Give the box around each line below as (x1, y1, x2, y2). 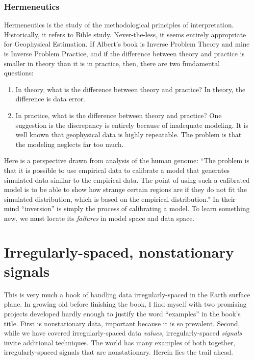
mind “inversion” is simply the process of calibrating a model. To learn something (4, 203, 250, 214)
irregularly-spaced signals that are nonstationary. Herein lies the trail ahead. (4, 347, 233, 357)
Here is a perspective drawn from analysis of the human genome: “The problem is (4, 155, 250, 166)
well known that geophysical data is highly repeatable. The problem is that (15, 129, 242, 140)
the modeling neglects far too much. (15, 139, 124, 149)
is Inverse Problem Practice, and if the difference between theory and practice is (4, 48, 245, 58)
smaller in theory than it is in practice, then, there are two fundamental (4, 58, 220, 68)
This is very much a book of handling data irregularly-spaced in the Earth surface (4, 289, 251, 299)
